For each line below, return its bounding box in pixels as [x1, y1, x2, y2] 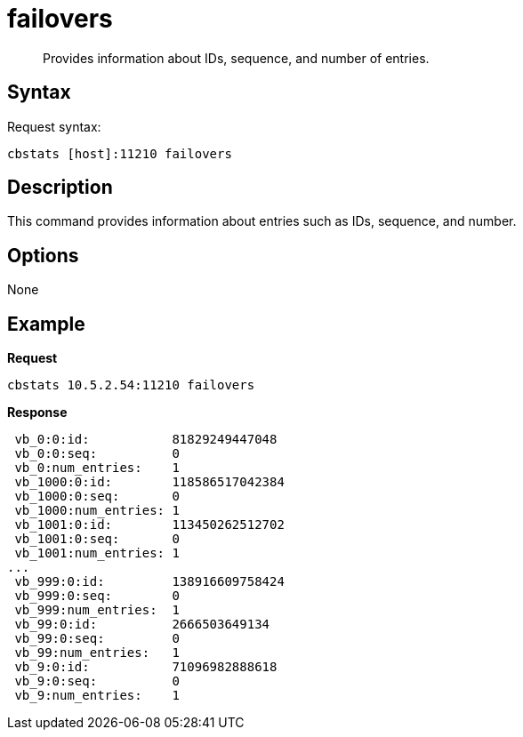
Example [7, 312, 85, 335]
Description [7, 176, 113, 199]
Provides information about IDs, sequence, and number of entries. [43, 50, 430, 66]
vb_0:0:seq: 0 [14, 446, 180, 461]
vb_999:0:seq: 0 [14, 589, 180, 604]
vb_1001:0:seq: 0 [14, 532, 180, 547]
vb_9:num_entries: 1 [14, 688, 180, 703]
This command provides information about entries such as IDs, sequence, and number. [7, 213, 517, 229]
